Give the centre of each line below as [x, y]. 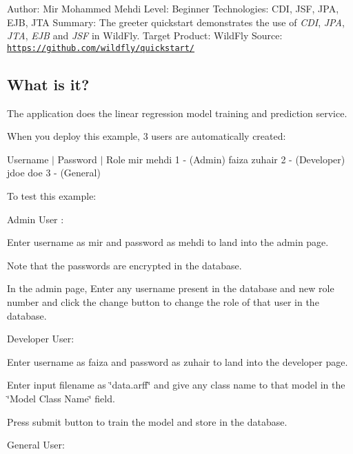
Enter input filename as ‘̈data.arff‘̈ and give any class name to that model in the [176, 385]
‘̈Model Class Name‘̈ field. [61, 398]
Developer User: [41, 339]
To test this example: [52, 196]
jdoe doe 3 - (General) [54, 173]
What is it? [48, 84]
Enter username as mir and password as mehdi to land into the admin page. [168, 242]
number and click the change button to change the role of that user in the [163, 301]
